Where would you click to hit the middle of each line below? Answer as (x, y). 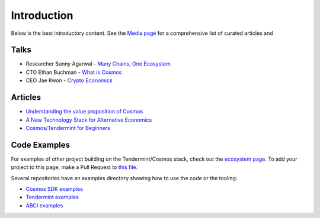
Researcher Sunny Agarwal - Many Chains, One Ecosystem (98, 64)
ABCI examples (44, 205)
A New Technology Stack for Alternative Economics (89, 120)
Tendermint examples (52, 197)
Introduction (42, 15)
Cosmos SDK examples (54, 189)
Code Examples (41, 145)
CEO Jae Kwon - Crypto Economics (69, 80)
